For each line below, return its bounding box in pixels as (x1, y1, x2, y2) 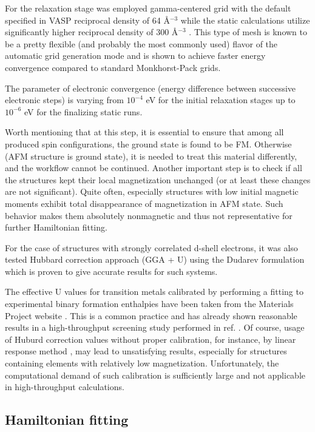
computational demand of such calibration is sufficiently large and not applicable (5, 368, 306, 381)
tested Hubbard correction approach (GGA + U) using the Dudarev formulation (5, 253, 305, 266)
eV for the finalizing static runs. (24, 105, 143, 118)
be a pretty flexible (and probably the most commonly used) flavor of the (5, 37, 278, 50)
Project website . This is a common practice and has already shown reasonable (5, 309, 297, 322)
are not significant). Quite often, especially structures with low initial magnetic (5, 185, 299, 198)
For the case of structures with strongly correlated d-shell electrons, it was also (5, 241, 298, 254)
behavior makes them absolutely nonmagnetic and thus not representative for (5, 209, 293, 221)
